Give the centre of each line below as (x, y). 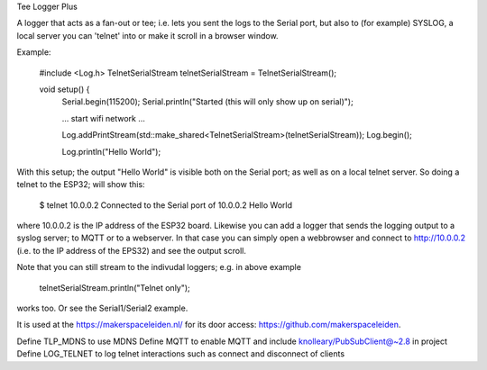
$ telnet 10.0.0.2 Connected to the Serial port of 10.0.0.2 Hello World (166, 205)
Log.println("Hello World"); (111, 151)
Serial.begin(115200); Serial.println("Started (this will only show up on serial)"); (207, 102)
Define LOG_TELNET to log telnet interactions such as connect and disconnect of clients (181, 354)
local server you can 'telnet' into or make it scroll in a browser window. (147, 35)
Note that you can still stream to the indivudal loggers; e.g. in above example (159, 267)
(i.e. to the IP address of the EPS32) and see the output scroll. (132, 250)
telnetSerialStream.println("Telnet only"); (115, 287)
